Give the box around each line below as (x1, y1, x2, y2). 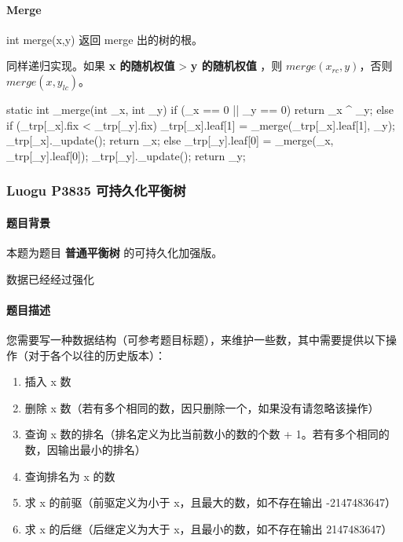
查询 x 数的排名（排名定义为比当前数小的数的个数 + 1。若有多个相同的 (24, 426, 390, 442)
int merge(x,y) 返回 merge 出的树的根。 (6, 31, 203, 47)
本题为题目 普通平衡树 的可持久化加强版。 (6, 244, 223, 260)
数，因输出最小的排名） (24, 441, 146, 457)
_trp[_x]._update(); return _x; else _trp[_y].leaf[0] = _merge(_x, (6, 132, 334, 148)
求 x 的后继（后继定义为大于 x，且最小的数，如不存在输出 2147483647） (24, 520, 393, 537)
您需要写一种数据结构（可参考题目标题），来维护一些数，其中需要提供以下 (6, 331, 386, 347)
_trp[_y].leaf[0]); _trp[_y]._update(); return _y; (6, 147, 246, 163)
